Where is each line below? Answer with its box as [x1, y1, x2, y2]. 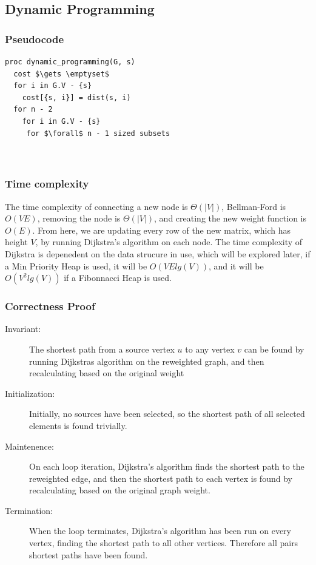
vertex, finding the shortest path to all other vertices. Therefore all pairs [29, 536, 298, 549]
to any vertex [185, 342, 235, 355]
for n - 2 [13, 105, 53, 114]
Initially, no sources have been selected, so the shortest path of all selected [29, 407, 305, 420]
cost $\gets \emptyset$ [13, 69, 109, 78]
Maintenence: [5, 439, 54, 452]
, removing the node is [37, 212, 121, 225]
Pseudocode [5, 31, 64, 46]
